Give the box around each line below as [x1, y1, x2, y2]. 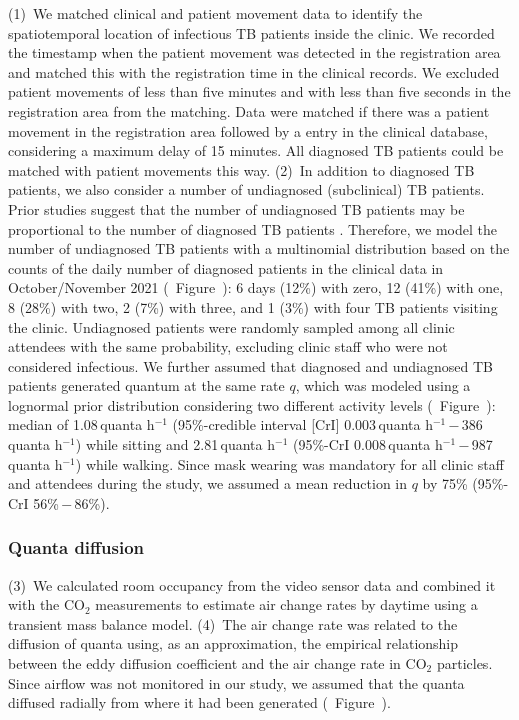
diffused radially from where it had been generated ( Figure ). [8, 692, 391, 713]
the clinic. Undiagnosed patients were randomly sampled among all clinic [8, 316, 455, 337]
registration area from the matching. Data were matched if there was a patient [8, 100, 490, 121]
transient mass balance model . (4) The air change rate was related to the [8, 613, 458, 634]
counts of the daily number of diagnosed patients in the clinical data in [8, 257, 444, 278]
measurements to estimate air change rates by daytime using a [95, 594, 478, 615]
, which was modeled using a [295, 375, 471, 396]
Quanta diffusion [8, 535, 144, 560]
